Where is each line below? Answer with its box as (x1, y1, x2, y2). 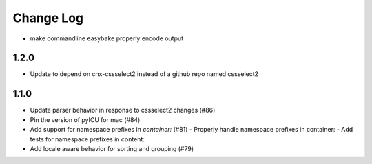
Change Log (12, 10, 84, 25)
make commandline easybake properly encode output (30, 34, 184, 43)
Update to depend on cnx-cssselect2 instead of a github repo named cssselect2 (30, 70, 258, 78)
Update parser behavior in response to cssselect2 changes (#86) (30, 106, 216, 115)
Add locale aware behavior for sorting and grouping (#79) (30, 144, 194, 152)
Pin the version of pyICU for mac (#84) (30, 115, 141, 124)
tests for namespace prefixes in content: (30, 134, 145, 143)
